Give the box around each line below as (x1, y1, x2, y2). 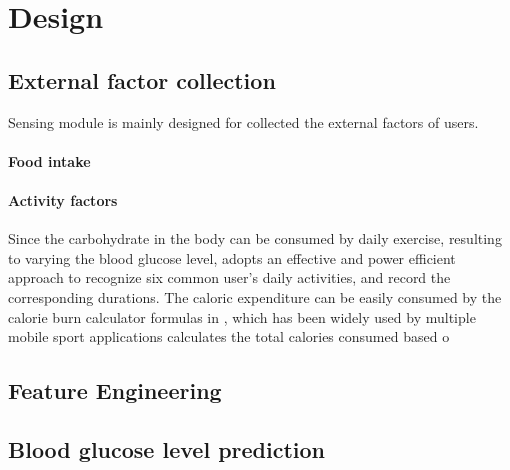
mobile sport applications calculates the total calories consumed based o (8, 326, 450, 347)
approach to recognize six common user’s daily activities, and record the (8, 267, 451, 288)
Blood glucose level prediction (8, 433, 325, 464)
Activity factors (8, 189, 118, 210)
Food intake (8, 150, 91, 171)
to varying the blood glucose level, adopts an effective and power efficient (8, 247, 456, 268)
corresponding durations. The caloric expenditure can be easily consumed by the (8, 286, 502, 307)
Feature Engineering (8, 375, 222, 406)
